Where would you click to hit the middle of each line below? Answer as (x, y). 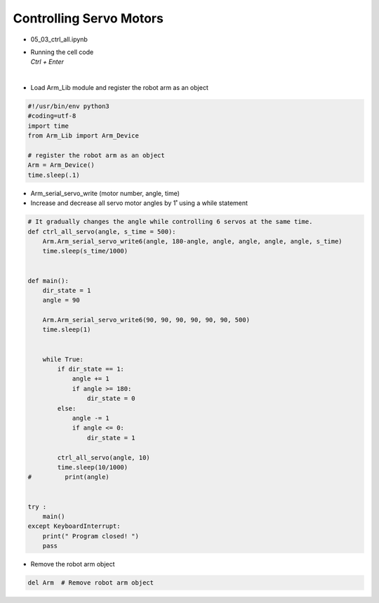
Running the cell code (62, 52)
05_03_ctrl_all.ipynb (59, 39)
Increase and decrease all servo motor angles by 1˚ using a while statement (139, 203)
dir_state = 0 (111, 399)
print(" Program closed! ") (91, 536)
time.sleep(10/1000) (93, 467)
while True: (63, 359)
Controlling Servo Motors (88, 18)
